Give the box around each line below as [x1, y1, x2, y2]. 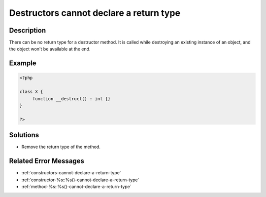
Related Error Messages [9, 157, 85, 165]
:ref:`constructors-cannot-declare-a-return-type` [21, 170, 121, 176]
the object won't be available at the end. [9, 46, 91, 52]
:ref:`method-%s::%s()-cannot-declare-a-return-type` [21, 183, 132, 190]
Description [9, 26, 46, 35]
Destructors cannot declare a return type [9, 7, 181, 18]
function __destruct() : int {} [32, 96, 111, 101]
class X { [19, 89, 43, 95]
